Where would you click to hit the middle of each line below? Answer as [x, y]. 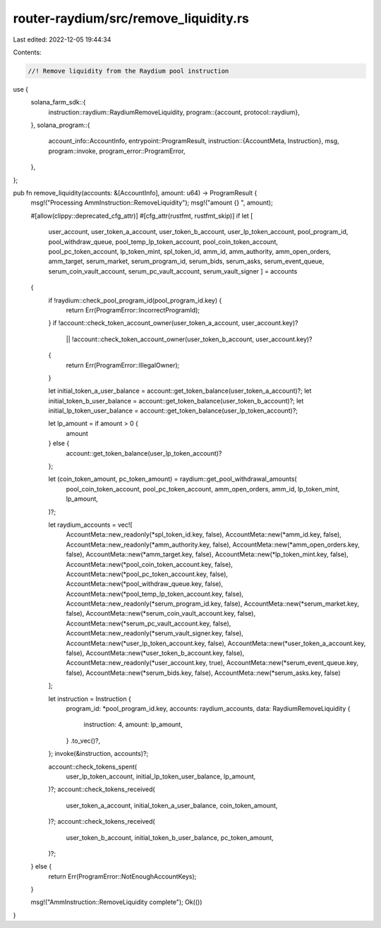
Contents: [27, 52]
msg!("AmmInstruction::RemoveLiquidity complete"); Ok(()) [116, 902]
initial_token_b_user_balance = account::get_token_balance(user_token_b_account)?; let [176, 401]
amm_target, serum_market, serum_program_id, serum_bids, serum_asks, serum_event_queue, [186, 262]
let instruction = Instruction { [90, 699]
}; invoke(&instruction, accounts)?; [98, 754]
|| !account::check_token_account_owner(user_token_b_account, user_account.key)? [189, 339]
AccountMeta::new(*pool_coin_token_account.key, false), [149, 564]
